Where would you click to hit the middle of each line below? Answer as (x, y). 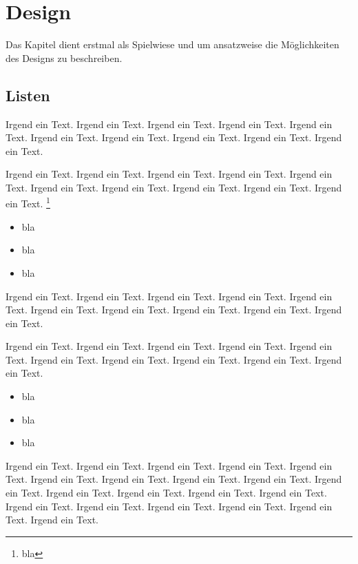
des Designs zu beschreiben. (64, 58)
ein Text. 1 (28, 202)
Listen (28, 95)
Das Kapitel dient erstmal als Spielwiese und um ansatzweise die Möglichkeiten (172, 44)
